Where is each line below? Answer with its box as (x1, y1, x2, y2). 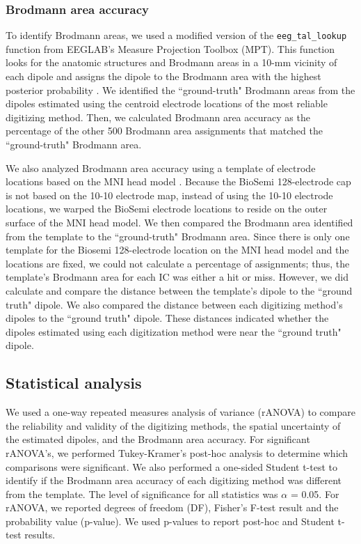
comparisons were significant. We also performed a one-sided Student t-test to (6, 459, 337, 474)
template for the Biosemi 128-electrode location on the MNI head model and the (6, 242, 349, 257)
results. (24, 527, 56, 542)
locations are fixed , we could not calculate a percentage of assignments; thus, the (6, 256, 350, 270)
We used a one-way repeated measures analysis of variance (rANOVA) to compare (6, 405, 355, 419)
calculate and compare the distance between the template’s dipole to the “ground (6, 283, 353, 297)
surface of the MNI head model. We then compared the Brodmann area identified (6, 215, 353, 229)
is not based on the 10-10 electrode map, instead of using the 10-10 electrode (6, 187, 333, 202)
